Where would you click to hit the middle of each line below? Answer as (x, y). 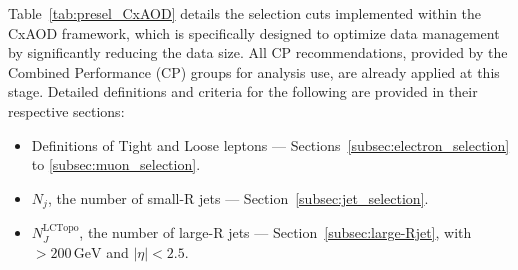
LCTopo (61, 228)
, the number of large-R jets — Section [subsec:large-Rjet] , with (275, 232)
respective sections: (66, 110)
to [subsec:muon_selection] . (116, 164)
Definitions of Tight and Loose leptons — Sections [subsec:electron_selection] (270, 144)
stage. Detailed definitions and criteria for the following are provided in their (243, 91)
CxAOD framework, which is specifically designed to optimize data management (254, 32)
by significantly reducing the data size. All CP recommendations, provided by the (258, 52)
